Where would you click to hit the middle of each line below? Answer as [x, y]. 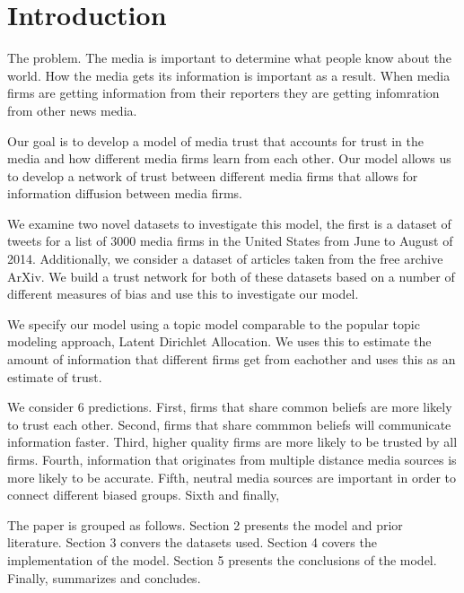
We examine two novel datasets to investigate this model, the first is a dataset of [229, 223]
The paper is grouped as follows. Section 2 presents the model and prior [205, 524]
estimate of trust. [55, 376]
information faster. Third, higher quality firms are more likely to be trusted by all [232, 442]
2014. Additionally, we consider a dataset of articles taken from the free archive [225, 259]
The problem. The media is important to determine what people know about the [229, 58]
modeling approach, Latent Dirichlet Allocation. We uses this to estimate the [219, 341]
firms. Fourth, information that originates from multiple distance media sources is [232, 459]
